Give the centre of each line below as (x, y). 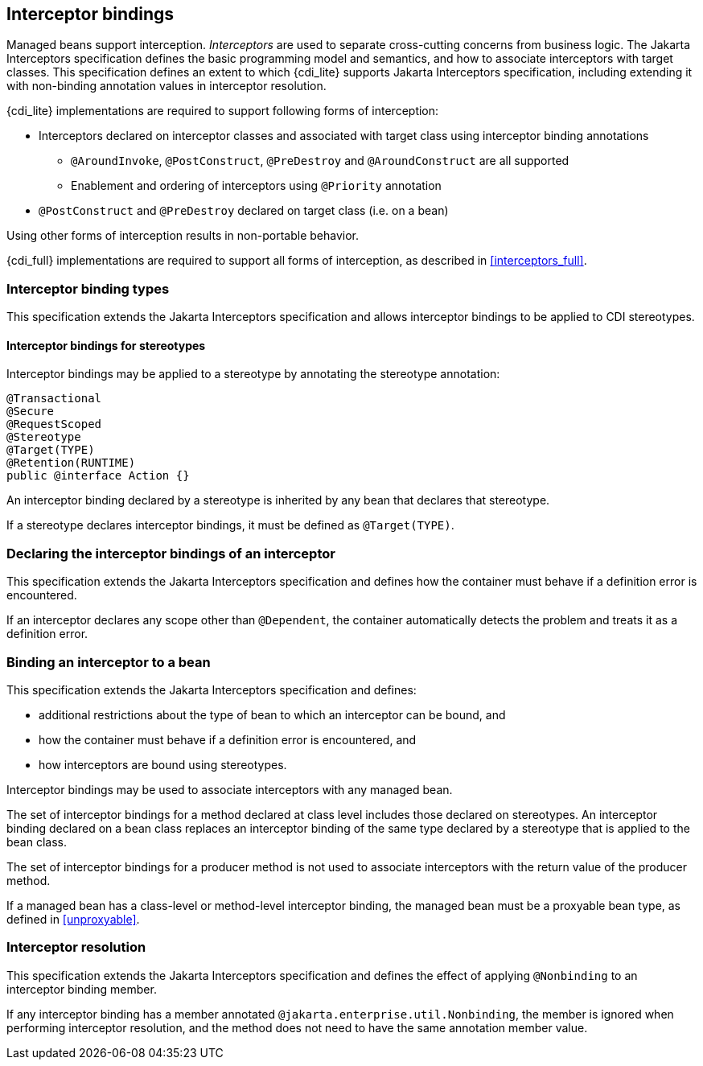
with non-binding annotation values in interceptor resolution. (166, 86)
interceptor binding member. (82, 989)
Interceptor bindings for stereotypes (106, 345)
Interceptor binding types (88, 288)
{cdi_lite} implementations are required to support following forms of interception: (223, 111)
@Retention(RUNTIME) (71, 463)
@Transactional (54, 399)
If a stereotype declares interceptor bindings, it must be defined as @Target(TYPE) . (230, 525)
